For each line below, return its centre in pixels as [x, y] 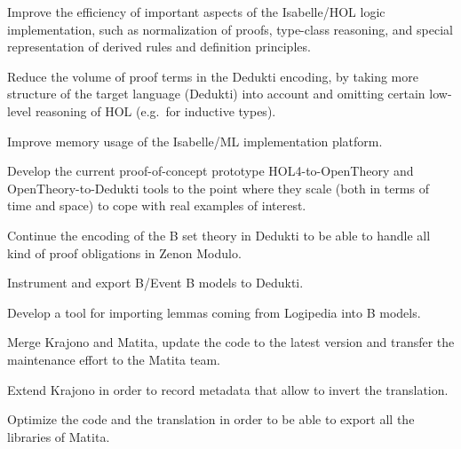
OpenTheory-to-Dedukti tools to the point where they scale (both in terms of [218, 188]
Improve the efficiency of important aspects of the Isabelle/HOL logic [196, 12]
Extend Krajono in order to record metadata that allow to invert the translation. [228, 389]
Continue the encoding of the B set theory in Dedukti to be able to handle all [219, 235]
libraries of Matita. [59, 436]
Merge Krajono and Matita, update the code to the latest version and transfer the [231, 342]
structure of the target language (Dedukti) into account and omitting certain [216, 94]
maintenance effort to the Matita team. [114, 359]
